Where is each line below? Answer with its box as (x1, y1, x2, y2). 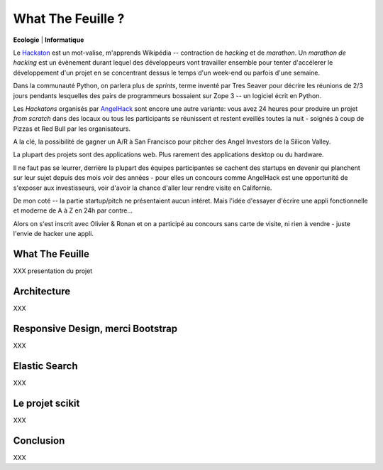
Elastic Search (13, 360, 78, 372)
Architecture (13, 285, 71, 297)
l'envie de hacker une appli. (13, 230, 94, 238)
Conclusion (13, 434, 65, 447)
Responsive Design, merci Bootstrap (13, 322, 178, 334)
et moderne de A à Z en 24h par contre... (13, 206, 133, 215)
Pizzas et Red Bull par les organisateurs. (13, 124, 131, 133)
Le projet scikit (13, 397, 80, 409)
